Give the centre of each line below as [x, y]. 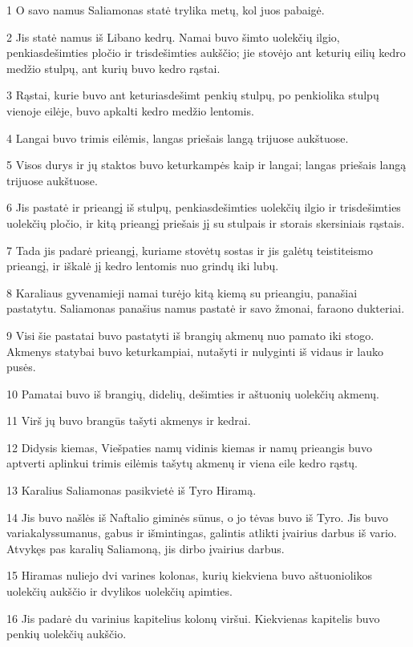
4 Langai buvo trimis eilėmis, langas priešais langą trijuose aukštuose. [178, 137]
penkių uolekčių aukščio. [67, 634]
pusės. [21, 367]
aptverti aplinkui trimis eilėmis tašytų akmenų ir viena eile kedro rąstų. [182, 463]
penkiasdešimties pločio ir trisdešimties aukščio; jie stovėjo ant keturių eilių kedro [206, 53]
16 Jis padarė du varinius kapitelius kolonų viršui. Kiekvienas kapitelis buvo [193, 618]
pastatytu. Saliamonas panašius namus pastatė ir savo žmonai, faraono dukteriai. [206, 308]
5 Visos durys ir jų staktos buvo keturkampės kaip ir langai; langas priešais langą [206, 165]
